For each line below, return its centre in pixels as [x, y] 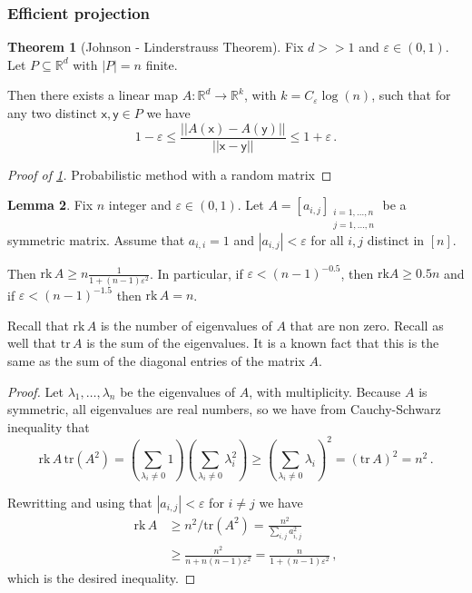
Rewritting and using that [80, 502]
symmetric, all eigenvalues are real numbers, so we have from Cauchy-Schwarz [224, 409]
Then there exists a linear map [93, 95]
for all [327, 239]
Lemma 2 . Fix [50, 205]
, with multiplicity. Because [325, 391]
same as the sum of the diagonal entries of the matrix [156, 360]
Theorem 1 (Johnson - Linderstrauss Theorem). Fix [156, 47]
